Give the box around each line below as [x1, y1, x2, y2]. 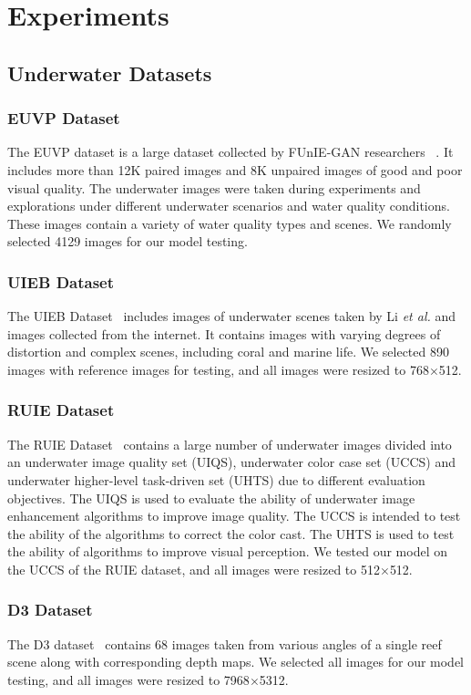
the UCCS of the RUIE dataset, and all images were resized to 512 [7, 559, 380, 578]
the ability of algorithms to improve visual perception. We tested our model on [7, 542, 448, 561]
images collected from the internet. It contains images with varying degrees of [7, 324, 441, 343]
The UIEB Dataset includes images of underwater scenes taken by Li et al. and [7, 306, 456, 326]
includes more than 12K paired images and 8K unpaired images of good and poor [7, 160, 463, 179]
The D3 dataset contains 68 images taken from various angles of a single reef [7, 634, 442, 653]
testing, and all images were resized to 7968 [7, 669, 250, 689]
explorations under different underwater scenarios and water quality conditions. [7, 196, 450, 215]
